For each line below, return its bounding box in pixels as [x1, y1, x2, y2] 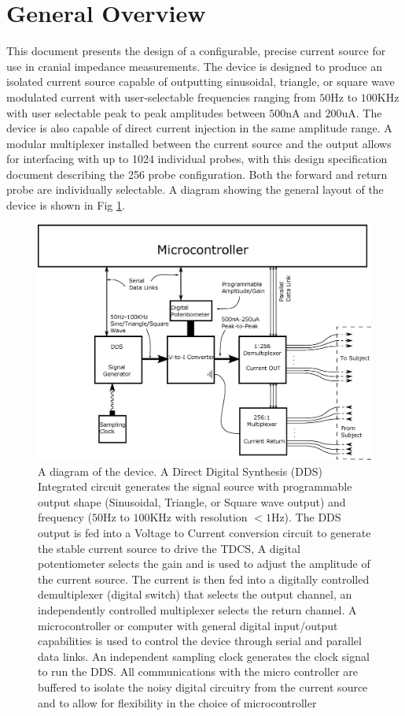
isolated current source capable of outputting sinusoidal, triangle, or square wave [6, 73, 395, 90]
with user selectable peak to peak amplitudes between [6, 104, 266, 121]
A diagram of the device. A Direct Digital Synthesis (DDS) [38, 462, 322, 479]
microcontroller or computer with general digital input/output [38, 617, 338, 633]
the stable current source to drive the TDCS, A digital [38, 540, 300, 556]
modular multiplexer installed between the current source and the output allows [6, 135, 392, 151]
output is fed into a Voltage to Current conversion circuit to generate [38, 524, 371, 540]
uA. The [341, 104, 382, 121]
